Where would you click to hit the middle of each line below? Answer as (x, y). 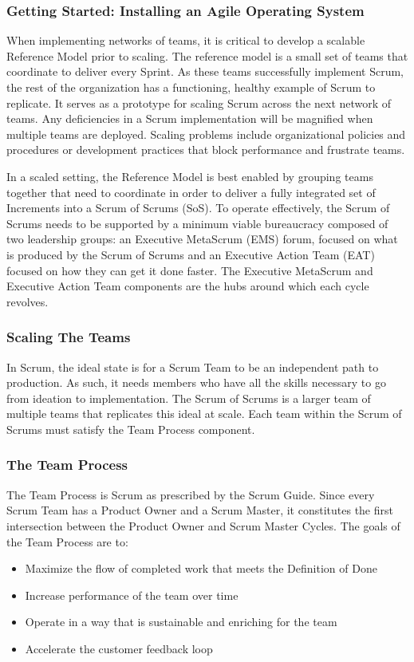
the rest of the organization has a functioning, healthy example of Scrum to (191, 87)
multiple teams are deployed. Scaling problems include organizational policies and (206, 134)
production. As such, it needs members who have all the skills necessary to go (196, 382)
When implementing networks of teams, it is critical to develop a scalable (186, 40)
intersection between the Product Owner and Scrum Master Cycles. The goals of (203, 525)
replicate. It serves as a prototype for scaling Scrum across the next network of (199, 102)
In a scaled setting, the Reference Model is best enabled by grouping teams (190, 176)
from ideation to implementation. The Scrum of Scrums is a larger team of (189, 398)
